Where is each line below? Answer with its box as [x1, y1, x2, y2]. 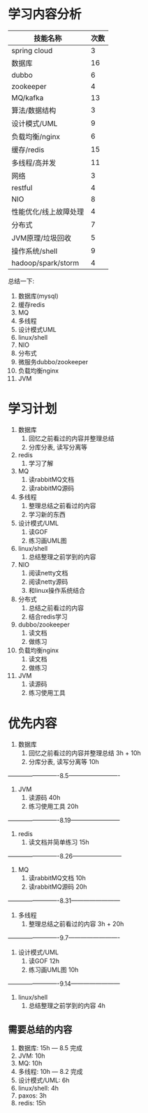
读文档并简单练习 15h [28, 838, 89, 846]
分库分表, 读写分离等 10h [28, 757, 100, 766]
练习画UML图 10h [28, 965, 79, 974]
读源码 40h [28, 793, 61, 801]
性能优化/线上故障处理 [11, 207, 84, 217]
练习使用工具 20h [28, 802, 79, 810]
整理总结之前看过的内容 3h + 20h [28, 919, 124, 928]
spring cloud [11, 45, 53, 55]
